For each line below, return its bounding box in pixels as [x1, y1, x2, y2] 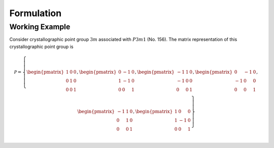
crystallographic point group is [9, 43, 74, 50]
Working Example [9, 22, 71, 31]
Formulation [9, 8, 62, 19]
